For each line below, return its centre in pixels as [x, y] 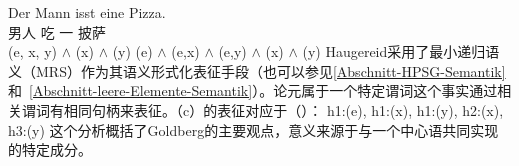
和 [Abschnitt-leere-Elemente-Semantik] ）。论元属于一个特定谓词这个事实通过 [253, 90]
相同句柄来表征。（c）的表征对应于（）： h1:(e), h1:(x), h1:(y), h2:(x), [283, 109]
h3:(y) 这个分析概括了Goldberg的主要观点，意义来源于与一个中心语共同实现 [253, 129]
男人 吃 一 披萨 [57, 31]
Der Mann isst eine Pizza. [87, 12]
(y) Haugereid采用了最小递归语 [401, 51]
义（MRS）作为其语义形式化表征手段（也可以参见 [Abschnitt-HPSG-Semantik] [257, 70]
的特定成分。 [50, 149]
